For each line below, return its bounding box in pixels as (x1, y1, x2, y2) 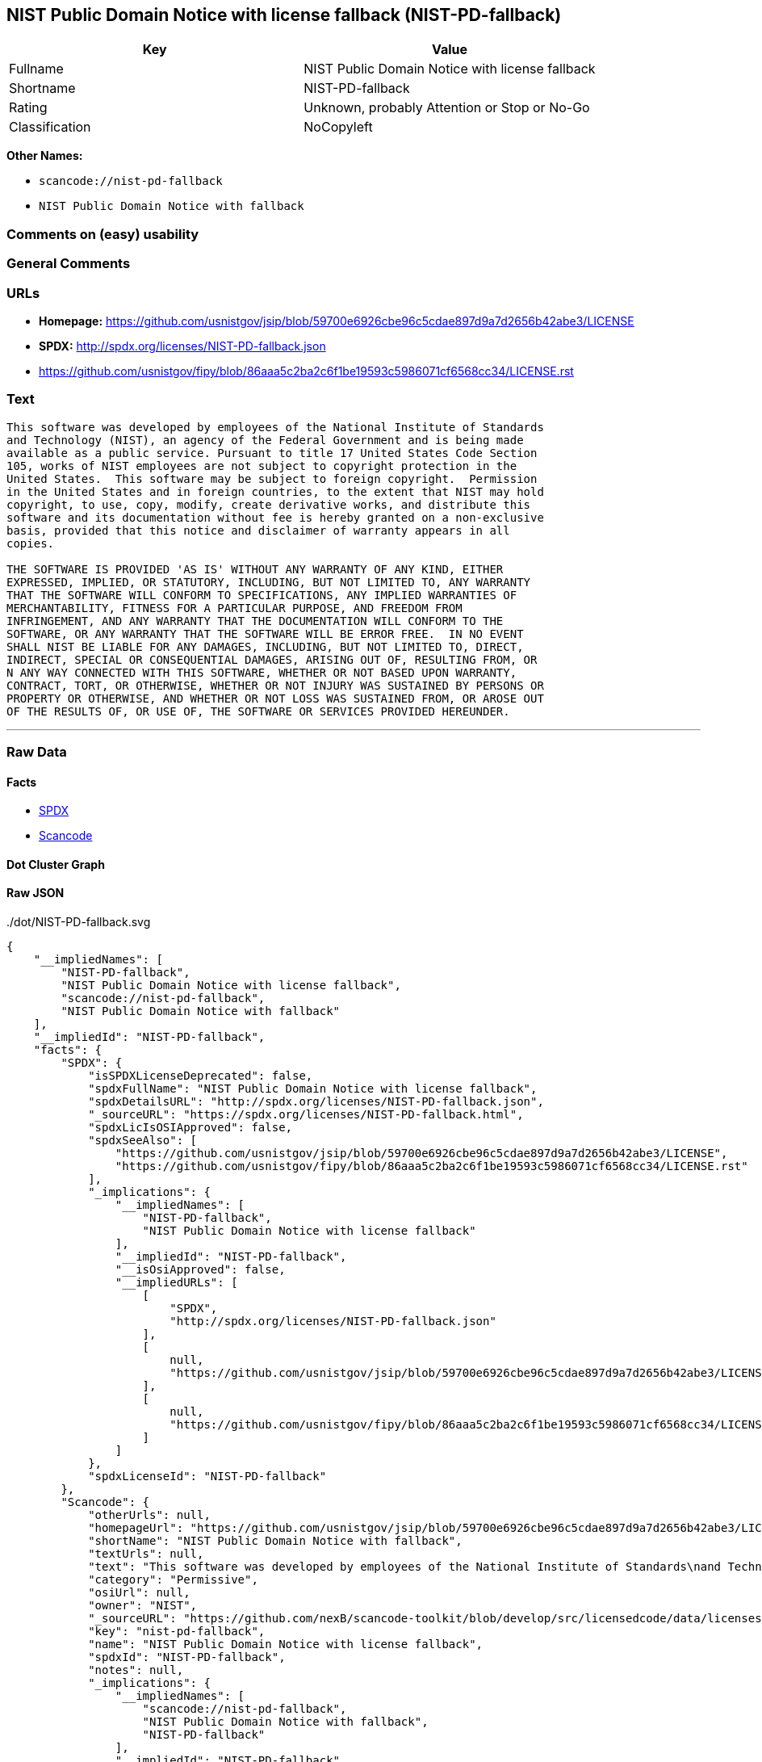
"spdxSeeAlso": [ (88, 1134, 198, 1147)
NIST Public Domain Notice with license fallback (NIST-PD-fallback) (6, 5, 562, 25)
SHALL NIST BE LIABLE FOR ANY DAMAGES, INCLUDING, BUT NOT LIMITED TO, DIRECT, (6, 640, 524, 653)
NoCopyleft (304, 119, 373, 136)
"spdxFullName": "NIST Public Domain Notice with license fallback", (88, 1082, 538, 1096)
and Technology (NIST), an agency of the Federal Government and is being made (6, 433, 524, 447)
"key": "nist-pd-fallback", (88, 1625, 266, 1638)
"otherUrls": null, (88, 1508, 211, 1522)
